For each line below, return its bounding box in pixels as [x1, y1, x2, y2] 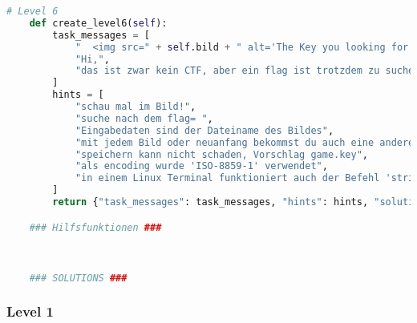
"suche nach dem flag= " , [75, 112, 213, 124]
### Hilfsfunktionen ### [29, 221, 162, 233]
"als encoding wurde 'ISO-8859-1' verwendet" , [75, 160, 328, 172]
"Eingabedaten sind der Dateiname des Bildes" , [75, 124, 334, 136]
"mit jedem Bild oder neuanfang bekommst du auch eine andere [75, 136, 415, 148]
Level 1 [6, 301, 54, 321]
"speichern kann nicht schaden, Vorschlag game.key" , [75, 148, 369, 160]
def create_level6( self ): [29, 17, 168, 29]
